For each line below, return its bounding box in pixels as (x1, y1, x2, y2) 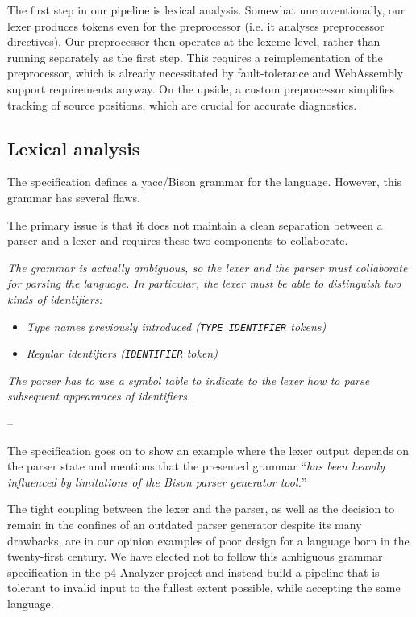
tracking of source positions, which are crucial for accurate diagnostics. (7, 96, 357, 113)
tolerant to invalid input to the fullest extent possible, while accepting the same (7, 579, 401, 596)
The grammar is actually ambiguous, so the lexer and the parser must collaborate (7, 259, 408, 275)
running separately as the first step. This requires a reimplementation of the (7, 48, 383, 65)
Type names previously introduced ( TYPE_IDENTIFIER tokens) (26, 317, 327, 334)
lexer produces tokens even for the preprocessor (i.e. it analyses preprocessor (7, 17, 385, 34)
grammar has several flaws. (7, 188, 140, 205)
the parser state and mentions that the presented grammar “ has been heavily (7, 458, 385, 474)
